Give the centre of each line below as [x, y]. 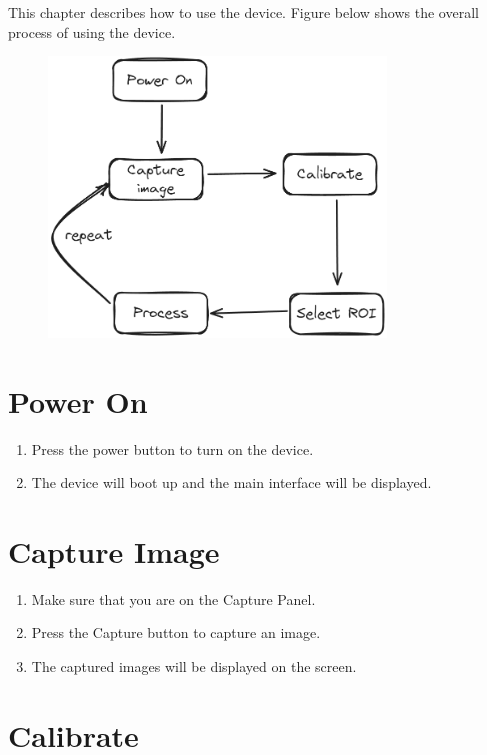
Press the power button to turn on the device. [172, 448]
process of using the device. [92, 31]
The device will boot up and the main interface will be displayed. [231, 482]
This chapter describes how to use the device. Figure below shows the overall [243, 12]
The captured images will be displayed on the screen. [194, 666]
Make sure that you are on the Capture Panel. [173, 598]
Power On [78, 400]
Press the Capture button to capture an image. [176, 632]
